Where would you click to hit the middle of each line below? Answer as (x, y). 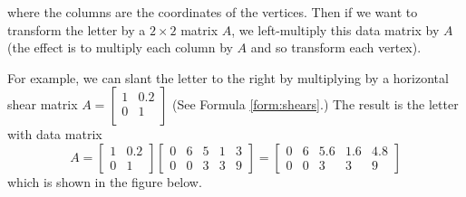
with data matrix (55, 134)
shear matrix (43, 104)
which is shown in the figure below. (105, 181)
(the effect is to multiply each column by (120, 47)
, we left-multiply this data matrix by (335, 29)
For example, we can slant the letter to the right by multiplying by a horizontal (228, 77)
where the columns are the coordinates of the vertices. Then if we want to (213, 12)
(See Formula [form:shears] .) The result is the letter (315, 104)
